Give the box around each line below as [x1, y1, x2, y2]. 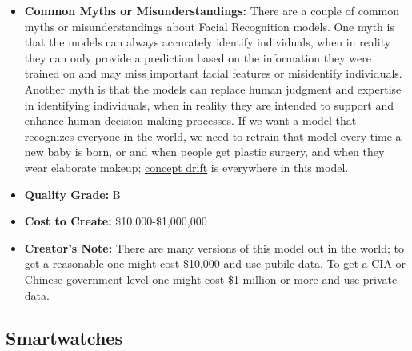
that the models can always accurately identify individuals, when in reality [24, 34, 391, 50]
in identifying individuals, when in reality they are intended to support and [24, 96, 394, 113]
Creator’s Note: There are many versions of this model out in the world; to [24, 239, 404, 256]
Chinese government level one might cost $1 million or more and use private [24, 270, 398, 287]
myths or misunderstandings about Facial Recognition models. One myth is [24, 18, 394, 34]
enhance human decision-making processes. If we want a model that [24, 112, 357, 129]
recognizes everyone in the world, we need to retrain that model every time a [24, 127, 402, 144]
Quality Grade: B [24, 185, 121, 202]
